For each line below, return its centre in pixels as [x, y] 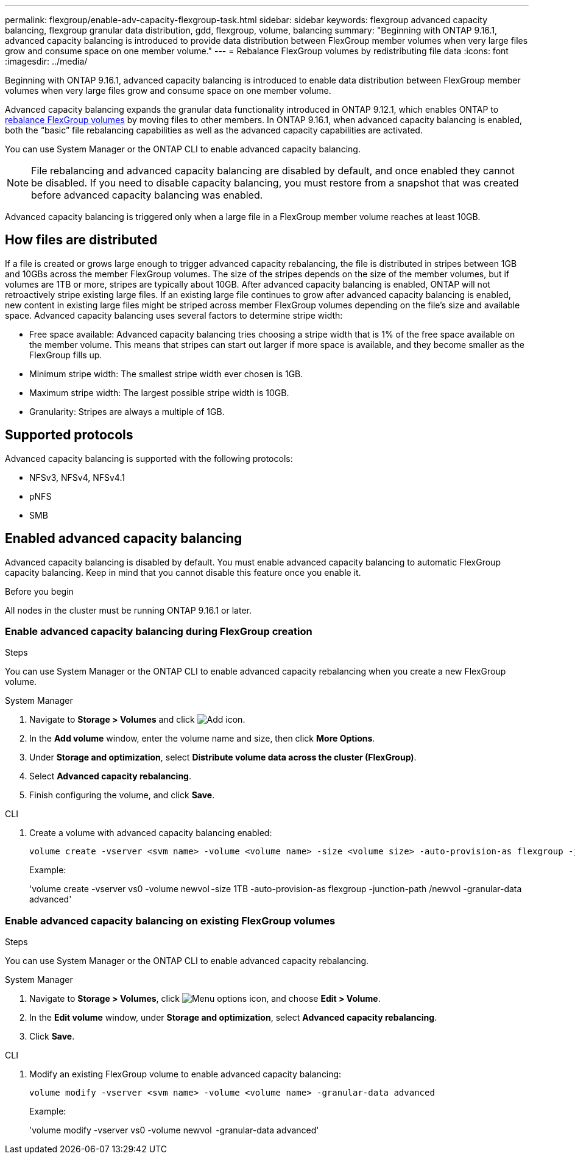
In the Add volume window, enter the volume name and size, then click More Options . [202, 739]
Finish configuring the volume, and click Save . [122, 795]
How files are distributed [81, 240]
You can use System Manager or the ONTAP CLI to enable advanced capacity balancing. [183, 149]
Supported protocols [69, 435]
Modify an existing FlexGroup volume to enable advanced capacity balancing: [185, 1074]
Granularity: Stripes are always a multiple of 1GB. [127, 411]
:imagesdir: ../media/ [46, 61]
